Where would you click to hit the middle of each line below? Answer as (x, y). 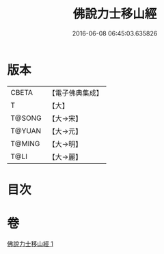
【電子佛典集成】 (76, 93)
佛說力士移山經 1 (30, 244)
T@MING (25, 143)
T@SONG (26, 118)
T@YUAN (26, 130)
